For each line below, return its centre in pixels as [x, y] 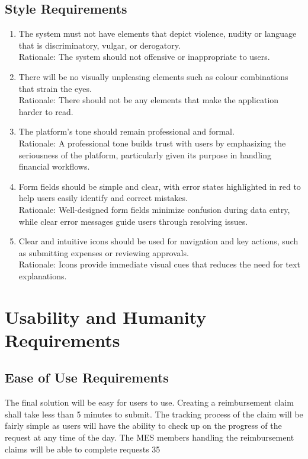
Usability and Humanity [106, 316]
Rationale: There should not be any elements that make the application [149, 100]
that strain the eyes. [55, 88]
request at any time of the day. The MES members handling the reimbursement [150, 437]
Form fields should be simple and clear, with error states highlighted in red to [160, 186]
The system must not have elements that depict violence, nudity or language [158, 34]
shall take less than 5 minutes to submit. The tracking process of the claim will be [154, 414]
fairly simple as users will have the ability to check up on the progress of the [143, 425]
